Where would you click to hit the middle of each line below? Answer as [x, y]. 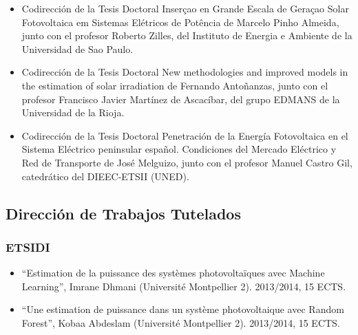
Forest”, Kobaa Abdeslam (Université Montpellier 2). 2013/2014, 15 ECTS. [181, 322]
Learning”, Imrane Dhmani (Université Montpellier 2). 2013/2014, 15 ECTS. [184, 286]
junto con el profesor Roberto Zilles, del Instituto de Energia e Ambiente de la [187, 35]
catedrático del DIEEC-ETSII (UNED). [105, 176]
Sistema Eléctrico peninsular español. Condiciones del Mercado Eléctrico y [179, 149]
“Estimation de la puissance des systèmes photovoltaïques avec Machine [173, 273]
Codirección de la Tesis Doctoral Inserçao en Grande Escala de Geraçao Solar [185, 8]
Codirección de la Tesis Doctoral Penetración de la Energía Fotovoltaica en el [185, 135]
